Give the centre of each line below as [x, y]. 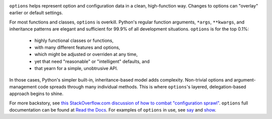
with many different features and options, [77, 47]
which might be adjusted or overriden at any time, [86, 54]
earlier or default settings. [36, 13]
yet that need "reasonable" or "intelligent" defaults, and [92, 61]
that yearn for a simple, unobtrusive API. [76, 68]
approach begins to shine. [37, 94]
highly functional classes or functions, [74, 40]
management [23, 86]
